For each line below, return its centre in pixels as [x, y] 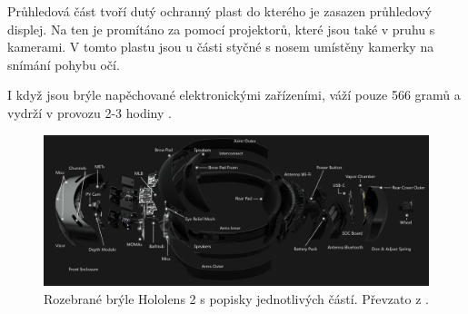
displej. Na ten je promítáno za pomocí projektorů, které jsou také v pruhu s [221, 29]
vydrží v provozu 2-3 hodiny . [90, 112]
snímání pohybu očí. [64, 64]
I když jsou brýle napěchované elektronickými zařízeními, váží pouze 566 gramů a [234, 95]
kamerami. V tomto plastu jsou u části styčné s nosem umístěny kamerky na [221, 47]
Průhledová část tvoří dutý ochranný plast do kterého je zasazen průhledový [219, 11]
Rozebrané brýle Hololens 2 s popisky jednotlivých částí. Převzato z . [236, 298]
